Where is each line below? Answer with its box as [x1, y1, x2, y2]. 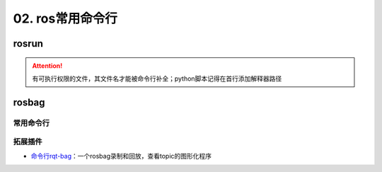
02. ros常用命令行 [13, 11, 118, 26]
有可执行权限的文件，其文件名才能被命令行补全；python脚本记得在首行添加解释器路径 [32, 74, 282, 83]
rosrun [13, 38, 44, 50]
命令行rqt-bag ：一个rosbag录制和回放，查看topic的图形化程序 [30, 151, 212, 160]
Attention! [32, 61, 63, 70]
